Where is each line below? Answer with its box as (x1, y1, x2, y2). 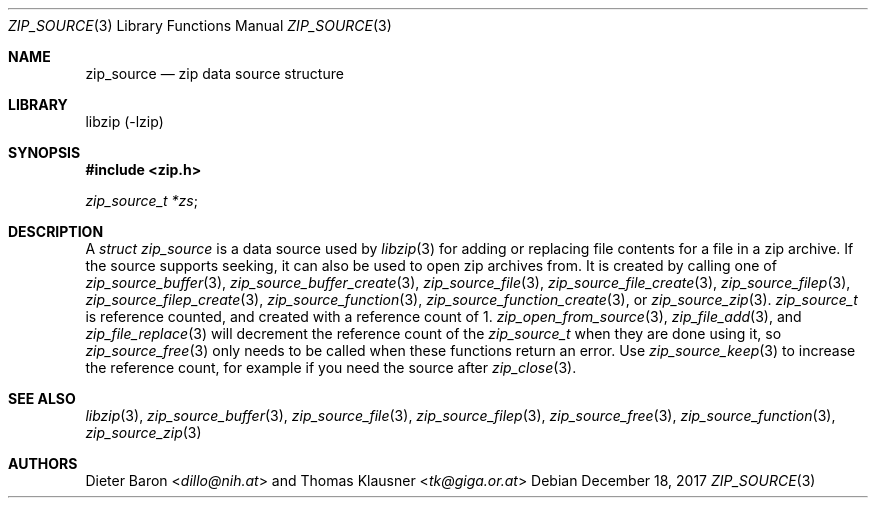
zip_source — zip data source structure (85, 65, 344, 82)
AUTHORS (8, 455, 78, 472)
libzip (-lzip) (85, 113, 164, 130)
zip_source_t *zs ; (85, 192, 198, 209)
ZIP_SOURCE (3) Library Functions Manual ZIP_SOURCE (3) (8, 17, 392, 34)
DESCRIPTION (8, 223, 104, 240)
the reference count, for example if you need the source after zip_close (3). (85, 359, 577, 376)
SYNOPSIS (8, 144, 81, 161)
